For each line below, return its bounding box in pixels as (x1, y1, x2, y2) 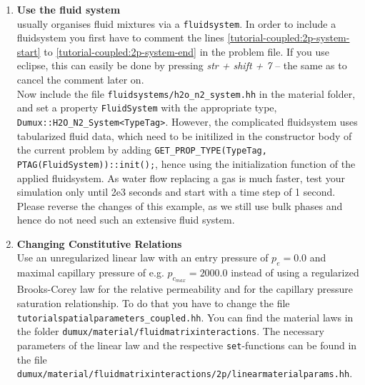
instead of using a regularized (231, 265, 359, 280)
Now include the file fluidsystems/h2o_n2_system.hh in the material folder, (16, 86, 356, 101)
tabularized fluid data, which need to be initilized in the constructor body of (16, 128, 352, 143)
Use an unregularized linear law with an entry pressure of (16, 250, 269, 265)
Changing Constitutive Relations (16, 236, 182, 251)
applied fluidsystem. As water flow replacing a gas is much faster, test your (16, 170, 345, 185)
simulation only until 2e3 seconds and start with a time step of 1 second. (16, 184, 336, 199)
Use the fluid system (16, 2, 121, 16)
